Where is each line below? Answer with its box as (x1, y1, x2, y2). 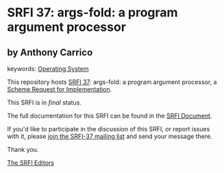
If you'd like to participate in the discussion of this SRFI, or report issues (7, 125, 210, 133)
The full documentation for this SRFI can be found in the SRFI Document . (7, 111, 212, 120)
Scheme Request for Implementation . (7, 85, 112, 93)
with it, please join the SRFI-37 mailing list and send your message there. (7, 132, 212, 140)
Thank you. (7, 146, 39, 153)
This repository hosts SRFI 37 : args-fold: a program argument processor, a (7, 78, 217, 86)
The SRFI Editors (7, 159, 55, 167)
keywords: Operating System (7, 65, 89, 72)
